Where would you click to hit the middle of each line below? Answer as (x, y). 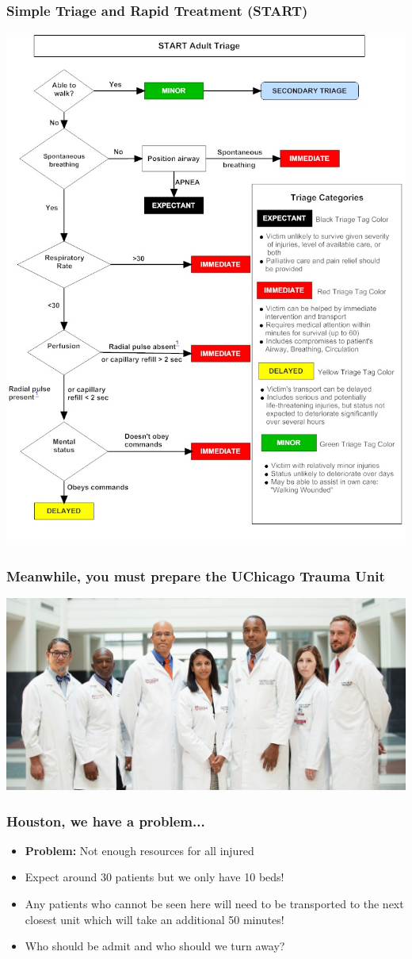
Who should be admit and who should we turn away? (155, 946)
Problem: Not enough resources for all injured (139, 850)
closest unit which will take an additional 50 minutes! (154, 919)
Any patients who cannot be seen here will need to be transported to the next (214, 904)
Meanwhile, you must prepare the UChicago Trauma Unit (196, 575)
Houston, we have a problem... (106, 821)
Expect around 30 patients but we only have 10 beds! (154, 877)
